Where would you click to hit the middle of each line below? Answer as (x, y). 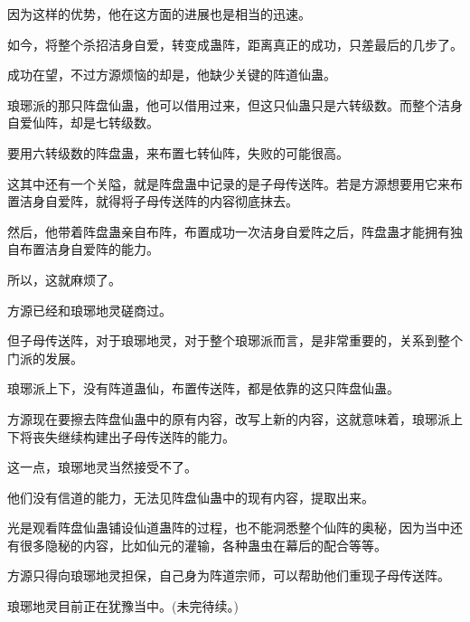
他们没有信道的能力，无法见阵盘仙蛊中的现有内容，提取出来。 (191, 497)
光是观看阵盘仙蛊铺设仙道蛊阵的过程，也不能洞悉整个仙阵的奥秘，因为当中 (229, 528)
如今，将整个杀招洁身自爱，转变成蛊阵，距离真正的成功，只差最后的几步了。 (235, 44)
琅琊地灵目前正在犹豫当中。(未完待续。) (123, 606)
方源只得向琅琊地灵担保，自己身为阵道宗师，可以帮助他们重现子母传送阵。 (229, 575)
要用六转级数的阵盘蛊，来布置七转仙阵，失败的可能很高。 (178, 152)
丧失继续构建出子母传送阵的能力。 (133, 436)
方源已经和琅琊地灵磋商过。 (89, 310)
